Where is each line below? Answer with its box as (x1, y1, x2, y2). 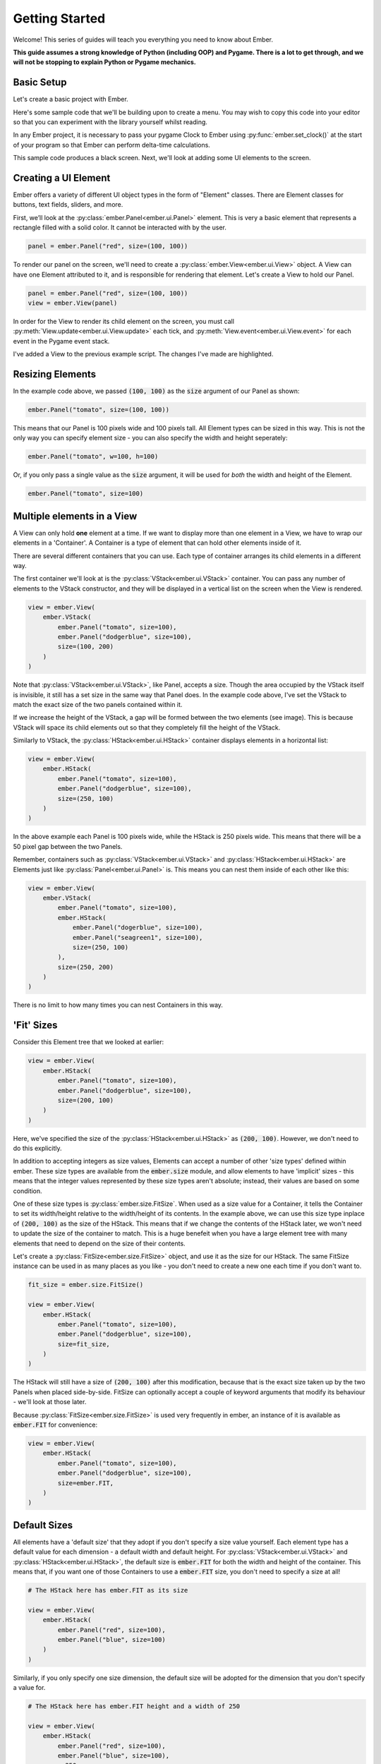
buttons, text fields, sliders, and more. (13, 200, 123, 209)
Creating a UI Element (13, 172, 111, 183)
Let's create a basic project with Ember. (13, 95, 128, 104)
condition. (13, 1186, 42, 1195)
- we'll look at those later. (13, 1398, 87, 1406)
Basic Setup (13, 76, 67, 88)
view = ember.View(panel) (28, 299, 118, 307)
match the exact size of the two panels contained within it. (13, 700, 183, 708)
